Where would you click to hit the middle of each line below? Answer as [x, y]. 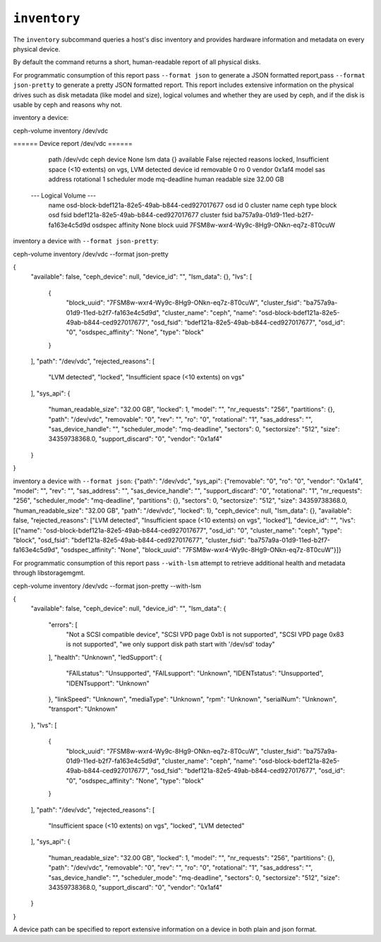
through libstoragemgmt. [49, 573]
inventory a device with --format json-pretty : [86, 241]
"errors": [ [63, 625]
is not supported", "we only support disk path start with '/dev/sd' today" [170, 644]
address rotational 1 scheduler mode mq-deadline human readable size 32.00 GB [166, 179]
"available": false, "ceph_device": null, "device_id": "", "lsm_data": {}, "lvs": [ [141, 277]
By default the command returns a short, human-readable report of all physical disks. [137, 62]
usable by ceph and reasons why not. [68, 104]
